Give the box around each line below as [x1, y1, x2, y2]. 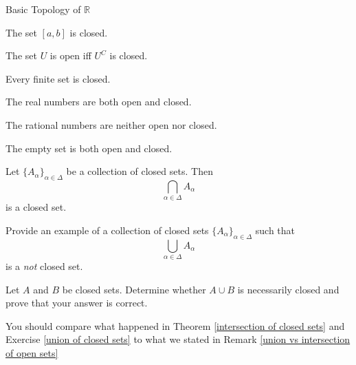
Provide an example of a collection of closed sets [5, 222, 209, 237]
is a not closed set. [5, 259, 83, 273]
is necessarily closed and [237, 282, 340, 296]
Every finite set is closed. [5, 71, 111, 85]
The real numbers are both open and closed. [5, 94, 192, 109]
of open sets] [5, 345, 58, 359]
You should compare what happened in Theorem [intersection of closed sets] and [5, 318, 345, 333]
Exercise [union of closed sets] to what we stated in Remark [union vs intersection [5, 332, 351, 346]
